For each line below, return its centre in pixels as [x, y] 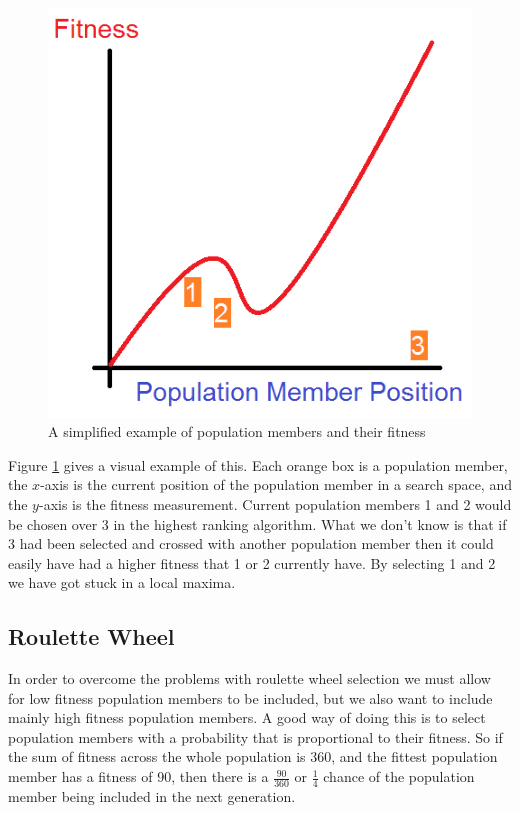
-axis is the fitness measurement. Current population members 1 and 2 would [275, 503]
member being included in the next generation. [152, 795]
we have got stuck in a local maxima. [122, 582]
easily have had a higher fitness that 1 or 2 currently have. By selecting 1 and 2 [252, 562]
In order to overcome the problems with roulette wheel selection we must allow [249, 678]
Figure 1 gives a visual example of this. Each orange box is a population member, [258, 464]
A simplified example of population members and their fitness [237, 431]
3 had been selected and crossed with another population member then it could [251, 543]
